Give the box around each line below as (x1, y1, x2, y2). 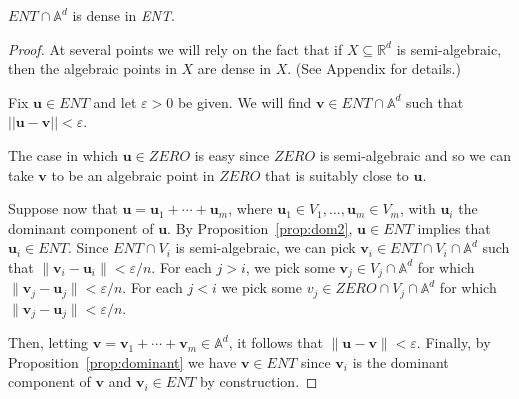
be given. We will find (177, 91, 312, 112)
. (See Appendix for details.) (287, 58, 461, 79)
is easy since (194, 144, 270, 165)
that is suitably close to (265, 164, 409, 185)
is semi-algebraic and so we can (319, 144, 511, 165)
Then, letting (8, 332, 89, 353)
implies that (417, 217, 491, 238)
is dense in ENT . (72, 5, 175, 25)
